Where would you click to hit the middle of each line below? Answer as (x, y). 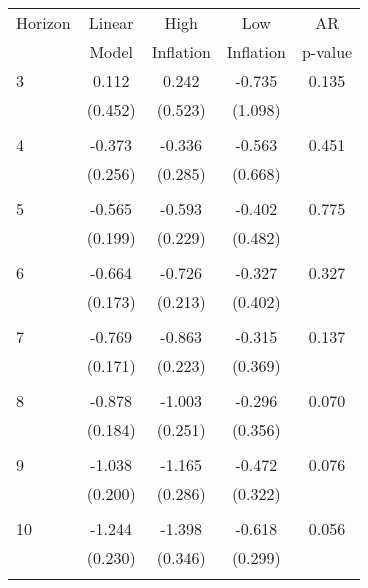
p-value (327, 51)
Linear (111, 22)
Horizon (43, 22)
